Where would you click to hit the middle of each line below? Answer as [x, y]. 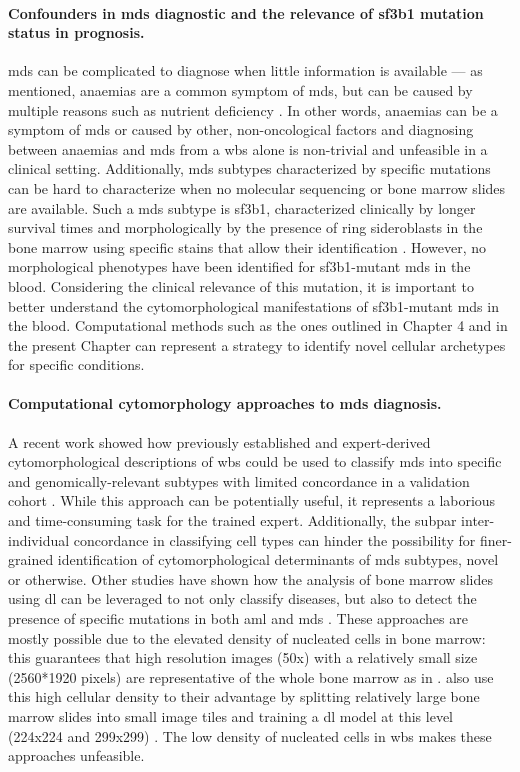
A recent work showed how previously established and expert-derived [219, 441]
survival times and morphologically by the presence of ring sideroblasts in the [245, 227]
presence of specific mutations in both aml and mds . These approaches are [238, 618]
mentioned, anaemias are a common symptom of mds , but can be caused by [240, 89]
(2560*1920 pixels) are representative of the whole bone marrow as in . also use [251, 676]
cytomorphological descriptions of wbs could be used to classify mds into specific [255, 461]
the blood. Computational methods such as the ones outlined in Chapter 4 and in [258, 325]
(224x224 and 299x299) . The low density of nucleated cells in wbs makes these [250, 735]
